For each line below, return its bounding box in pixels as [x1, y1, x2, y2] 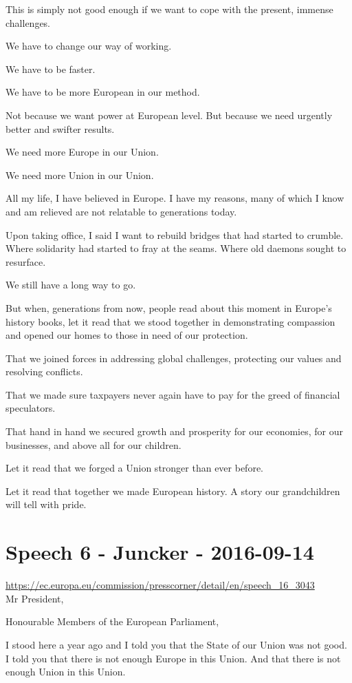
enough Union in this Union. [5, 664, 126, 679]
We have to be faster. [5, 61, 96, 76]
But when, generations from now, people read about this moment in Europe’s [5, 300, 332, 315]
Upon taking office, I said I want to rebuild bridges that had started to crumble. [5, 227, 344, 242]
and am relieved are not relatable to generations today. [5, 204, 237, 218]
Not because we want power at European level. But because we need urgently [5, 107, 333, 122]
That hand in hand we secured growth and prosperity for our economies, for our [5, 424, 343, 439]
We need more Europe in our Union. [5, 145, 159, 159]
